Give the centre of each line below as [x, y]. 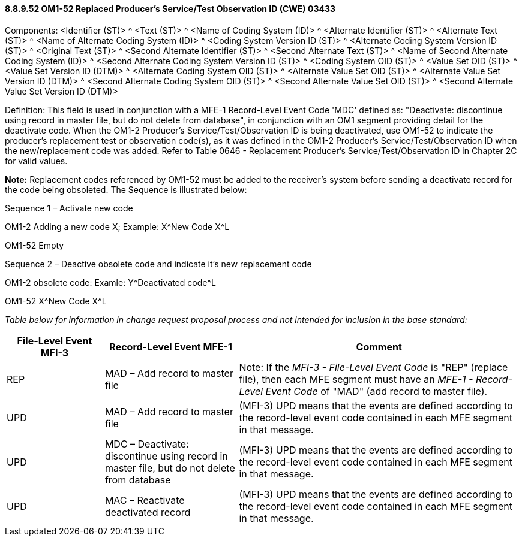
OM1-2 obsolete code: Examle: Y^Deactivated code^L [110, 282]
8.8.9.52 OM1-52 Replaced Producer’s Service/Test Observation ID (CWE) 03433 [170, 9]
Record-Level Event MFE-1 [171, 347]
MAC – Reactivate [145, 500]
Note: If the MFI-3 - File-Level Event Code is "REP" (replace [373, 367]
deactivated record [148, 512]
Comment [379, 347]
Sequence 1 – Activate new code [69, 208]
